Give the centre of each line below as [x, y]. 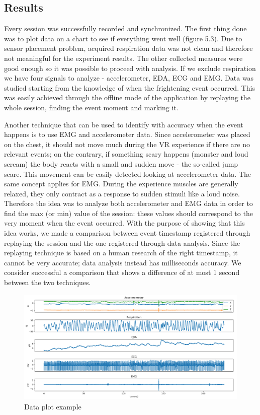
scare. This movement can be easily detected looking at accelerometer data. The [128, 174]
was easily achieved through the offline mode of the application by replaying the [127, 97]
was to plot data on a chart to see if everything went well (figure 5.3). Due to [123, 38]
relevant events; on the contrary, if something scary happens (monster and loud [126, 154]
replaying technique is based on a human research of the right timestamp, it [121, 253]
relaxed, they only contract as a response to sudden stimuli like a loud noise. [122, 193]
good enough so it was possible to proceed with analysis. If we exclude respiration [130, 68]
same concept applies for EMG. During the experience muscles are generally [121, 184]
